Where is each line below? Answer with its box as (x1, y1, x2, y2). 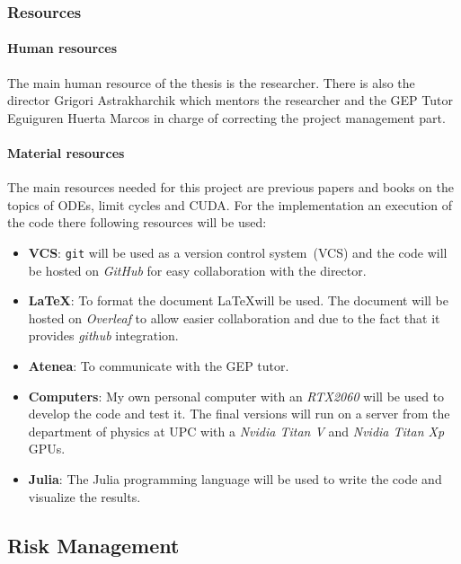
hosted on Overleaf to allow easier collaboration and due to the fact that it (28, 308, 440, 327)
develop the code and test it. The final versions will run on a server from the (28, 404, 450, 423)
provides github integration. (28, 326, 179, 345)
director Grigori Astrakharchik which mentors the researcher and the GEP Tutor (7, 91, 453, 110)
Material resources (7, 144, 125, 163)
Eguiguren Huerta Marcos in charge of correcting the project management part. (7, 108, 446, 127)
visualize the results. (28, 487, 141, 506)
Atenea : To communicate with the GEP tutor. (28, 357, 289, 375)
